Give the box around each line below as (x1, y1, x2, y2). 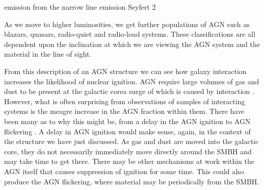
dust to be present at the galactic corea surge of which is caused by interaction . (4, 86, 254, 97)
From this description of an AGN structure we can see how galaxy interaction (4, 65, 247, 76)
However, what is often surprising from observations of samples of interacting (4, 96, 245, 106)
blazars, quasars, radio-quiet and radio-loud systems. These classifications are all (4, 29, 255, 39)
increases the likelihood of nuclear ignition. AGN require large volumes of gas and (4, 76, 259, 86)
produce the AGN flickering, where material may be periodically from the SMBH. (4, 176, 259, 186)
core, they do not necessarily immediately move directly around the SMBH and (4, 146, 252, 156)
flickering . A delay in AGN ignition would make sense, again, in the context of (4, 126, 251, 136)
